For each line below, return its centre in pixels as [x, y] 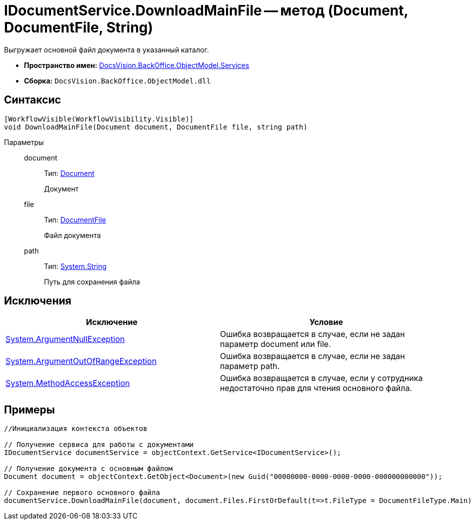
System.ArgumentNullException [65, 339]
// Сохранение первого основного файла [82, 493]
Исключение [112, 322]
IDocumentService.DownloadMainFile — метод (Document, [206, 10]
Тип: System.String [75, 266]
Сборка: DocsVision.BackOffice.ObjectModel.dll [117, 80]
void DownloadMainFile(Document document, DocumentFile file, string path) [156, 127]
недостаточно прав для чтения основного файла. [316, 388]
